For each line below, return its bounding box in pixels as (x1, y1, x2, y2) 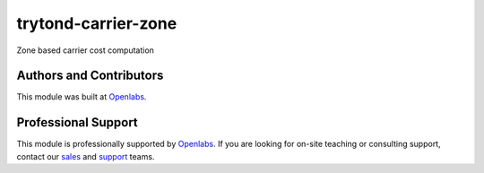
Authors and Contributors (16, 68, 164, 83)
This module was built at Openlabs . (16, 91, 147, 102)
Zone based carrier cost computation (16, 45, 154, 56)
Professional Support (16, 115, 138, 130)
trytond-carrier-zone (16, 13, 177, 33)
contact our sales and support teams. (16, 151, 155, 161)
